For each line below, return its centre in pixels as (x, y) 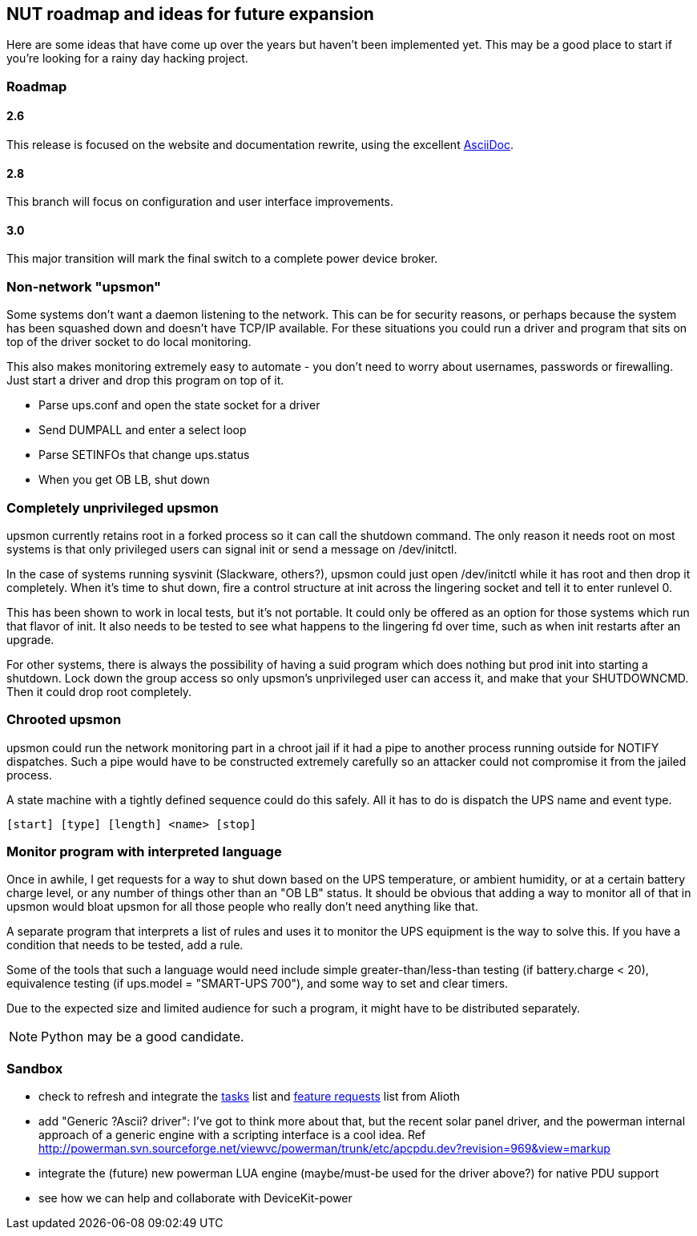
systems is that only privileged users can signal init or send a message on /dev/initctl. (232, 549)
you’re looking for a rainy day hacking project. (127, 58)
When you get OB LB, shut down (124, 480)
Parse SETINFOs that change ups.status (144, 455)
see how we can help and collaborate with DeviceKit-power (195, 1198)
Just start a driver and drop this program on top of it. (145, 380)
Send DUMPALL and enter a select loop (143, 430)
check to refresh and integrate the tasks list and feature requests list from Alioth (249, 1097)
